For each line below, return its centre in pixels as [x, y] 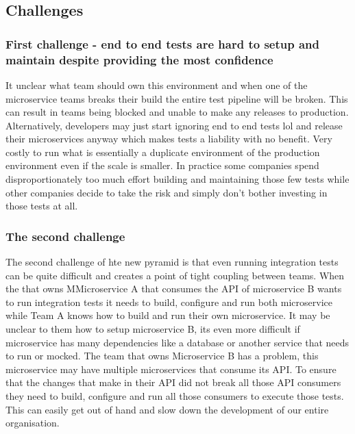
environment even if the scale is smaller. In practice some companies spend [162, 165]
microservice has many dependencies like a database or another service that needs [177, 342]
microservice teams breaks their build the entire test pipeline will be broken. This [177, 98]
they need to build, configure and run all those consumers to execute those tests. [175, 396]
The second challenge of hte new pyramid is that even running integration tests [172, 262]
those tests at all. [42, 206]
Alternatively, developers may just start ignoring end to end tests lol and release [174, 125]
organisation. [33, 423]
